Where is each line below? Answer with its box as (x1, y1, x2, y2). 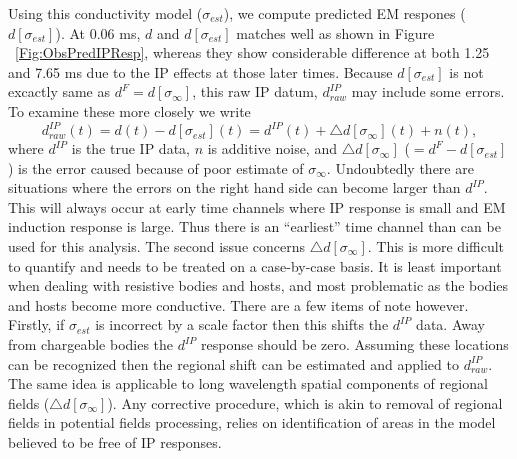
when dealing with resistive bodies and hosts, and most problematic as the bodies (8, 275, 509, 296)
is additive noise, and (207, 138, 337, 159)
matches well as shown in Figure (236, 22, 435, 43)
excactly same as (8, 81, 111, 102)
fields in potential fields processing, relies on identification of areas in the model (8, 412, 496, 433)
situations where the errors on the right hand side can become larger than (8, 177, 461, 198)
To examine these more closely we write (8, 100, 251, 121)
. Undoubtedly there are (326, 157, 474, 178)
